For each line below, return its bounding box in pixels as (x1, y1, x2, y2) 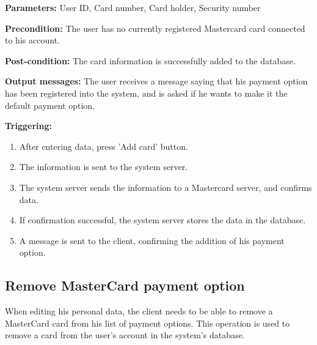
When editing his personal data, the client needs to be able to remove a (5, 305, 273, 317)
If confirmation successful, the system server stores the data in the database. (19, 213, 306, 226)
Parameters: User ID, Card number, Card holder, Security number (5, 1, 261, 13)
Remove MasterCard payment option (5, 276, 245, 295)
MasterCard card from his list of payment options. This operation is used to (5, 316, 290, 329)
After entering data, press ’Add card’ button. (19, 139, 188, 152)
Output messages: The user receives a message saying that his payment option (5, 75, 308, 87)
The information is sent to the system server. (19, 160, 188, 173)
